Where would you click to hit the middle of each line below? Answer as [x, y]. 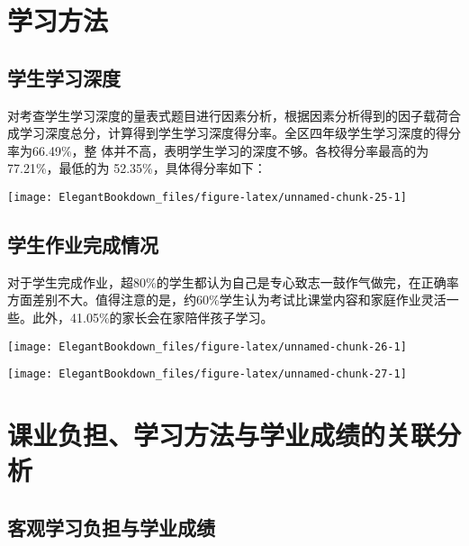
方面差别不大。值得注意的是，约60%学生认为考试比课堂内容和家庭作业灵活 [227, 300]
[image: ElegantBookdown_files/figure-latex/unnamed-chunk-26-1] [207, 346]
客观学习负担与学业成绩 [111, 527]
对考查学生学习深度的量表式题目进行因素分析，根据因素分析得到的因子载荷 [228, 115]
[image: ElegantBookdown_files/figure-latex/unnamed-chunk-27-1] [207, 374]
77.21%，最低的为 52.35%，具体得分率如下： [137, 168]
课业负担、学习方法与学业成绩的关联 [222, 435]
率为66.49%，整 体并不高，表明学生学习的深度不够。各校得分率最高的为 [218, 150]
